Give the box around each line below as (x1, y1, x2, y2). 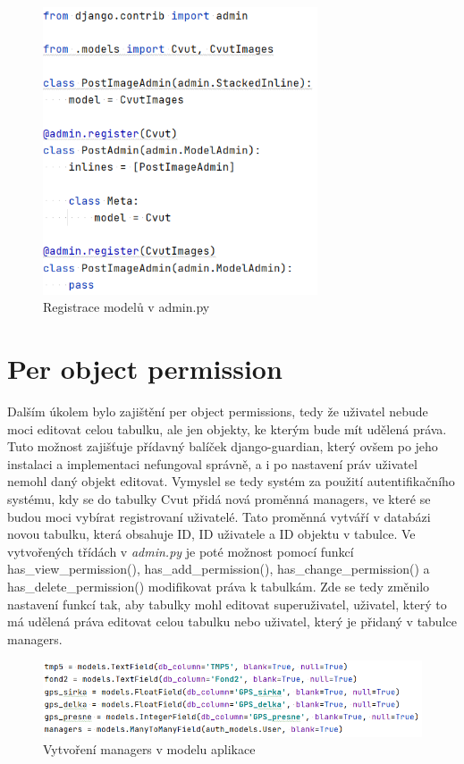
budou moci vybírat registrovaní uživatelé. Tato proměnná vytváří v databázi (7, 507, 431, 525)
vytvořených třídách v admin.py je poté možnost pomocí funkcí (7, 542, 354, 560)
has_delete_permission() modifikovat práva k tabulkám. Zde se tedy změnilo (7, 576, 430, 595)
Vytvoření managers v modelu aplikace (43, 740, 256, 759)
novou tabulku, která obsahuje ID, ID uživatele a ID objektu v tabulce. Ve (7, 525, 416, 543)
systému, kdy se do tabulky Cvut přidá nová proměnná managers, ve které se (7, 489, 431, 508)
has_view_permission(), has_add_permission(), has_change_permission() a (7, 559, 430, 578)
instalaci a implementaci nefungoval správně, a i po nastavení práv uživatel (7, 454, 418, 473)
